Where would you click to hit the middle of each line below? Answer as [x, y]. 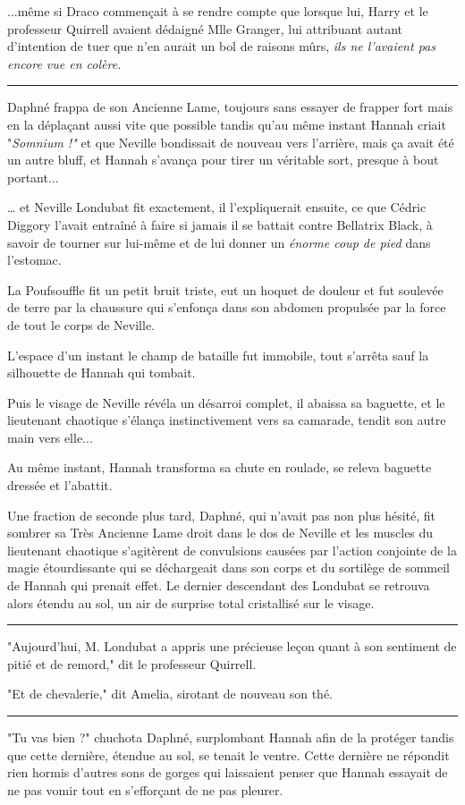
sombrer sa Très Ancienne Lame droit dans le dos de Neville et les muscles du [220, 533]
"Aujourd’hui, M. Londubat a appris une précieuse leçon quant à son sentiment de [232, 646]
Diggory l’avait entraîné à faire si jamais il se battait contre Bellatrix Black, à [220, 224]
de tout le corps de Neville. [81, 324]
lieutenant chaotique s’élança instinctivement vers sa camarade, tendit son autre [227, 420]
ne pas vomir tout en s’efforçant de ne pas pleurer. [145, 789]
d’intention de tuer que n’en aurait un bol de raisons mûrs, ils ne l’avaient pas [221, 46]
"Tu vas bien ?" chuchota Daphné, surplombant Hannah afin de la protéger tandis [231, 737]
